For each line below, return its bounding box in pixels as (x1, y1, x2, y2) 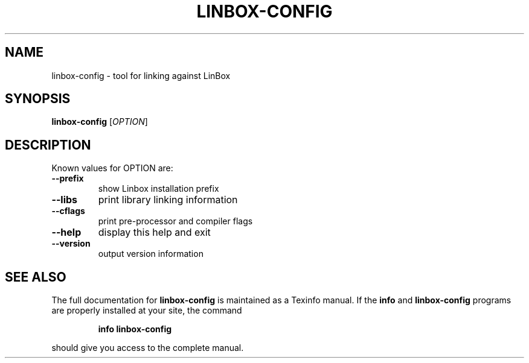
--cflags (51, 206, 85, 216)
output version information (98, 248, 204, 259)
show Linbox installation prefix (98, 183, 219, 194)
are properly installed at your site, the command (51, 305, 242, 316)
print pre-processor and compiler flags (98, 216, 253, 227)
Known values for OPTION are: (51, 163, 173, 174)
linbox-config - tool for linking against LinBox (51, 70, 231, 81)
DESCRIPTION (5, 137, 91, 153)
